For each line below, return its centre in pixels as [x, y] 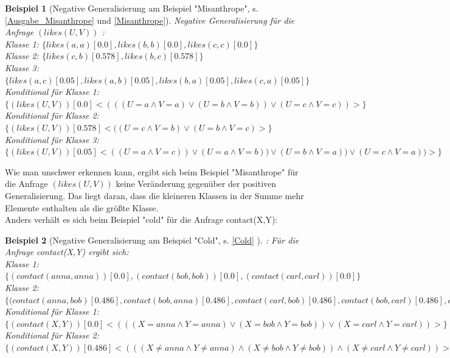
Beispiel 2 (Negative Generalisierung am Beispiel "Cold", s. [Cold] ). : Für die [152, 240]
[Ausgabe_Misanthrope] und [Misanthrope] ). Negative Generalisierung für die [150, 20]
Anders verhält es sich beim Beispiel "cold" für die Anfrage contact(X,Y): [141, 219]
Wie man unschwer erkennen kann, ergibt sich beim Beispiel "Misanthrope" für [152, 171]
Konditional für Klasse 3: [52, 139]
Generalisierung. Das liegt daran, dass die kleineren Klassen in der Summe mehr [154, 195]
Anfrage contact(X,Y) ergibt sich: [67, 252]
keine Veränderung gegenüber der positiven [196, 184]
